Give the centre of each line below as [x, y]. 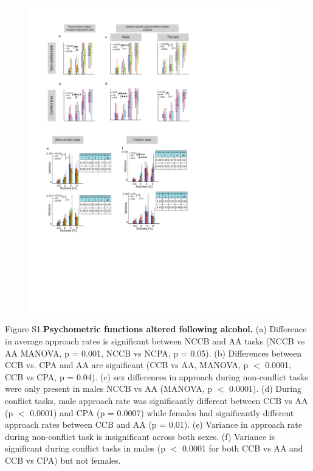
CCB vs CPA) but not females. [63, 460]
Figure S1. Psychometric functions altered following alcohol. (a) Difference [156, 329]
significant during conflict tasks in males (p [85, 448]
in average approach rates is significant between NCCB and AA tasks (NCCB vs [155, 341]
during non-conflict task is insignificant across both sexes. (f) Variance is [140, 436]
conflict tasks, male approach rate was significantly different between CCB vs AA [156, 400]
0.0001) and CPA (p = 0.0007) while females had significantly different [162, 412]
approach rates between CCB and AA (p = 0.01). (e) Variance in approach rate [153, 424]
